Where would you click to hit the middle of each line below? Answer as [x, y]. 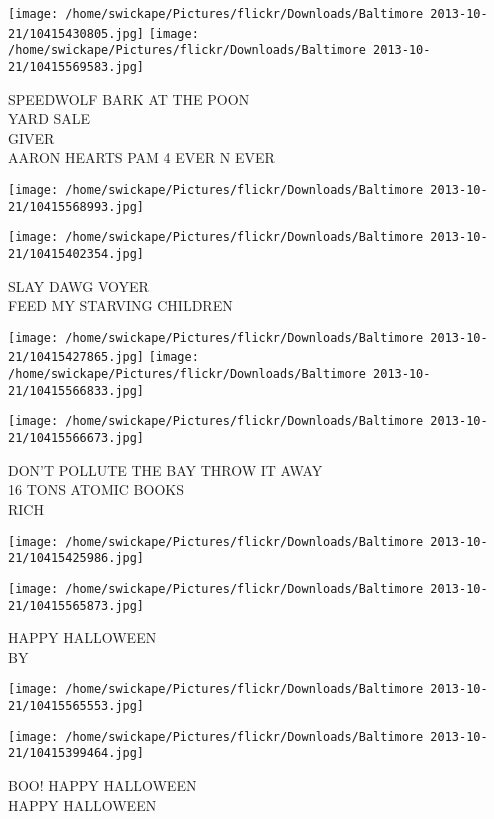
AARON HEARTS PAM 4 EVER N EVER [141, 157]
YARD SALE [49, 118]
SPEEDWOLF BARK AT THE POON [129, 98]
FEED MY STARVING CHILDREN [120, 305]
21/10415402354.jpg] [76, 253]
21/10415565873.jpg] [76, 605]
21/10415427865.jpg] [76, 357]
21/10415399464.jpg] [76, 753]
